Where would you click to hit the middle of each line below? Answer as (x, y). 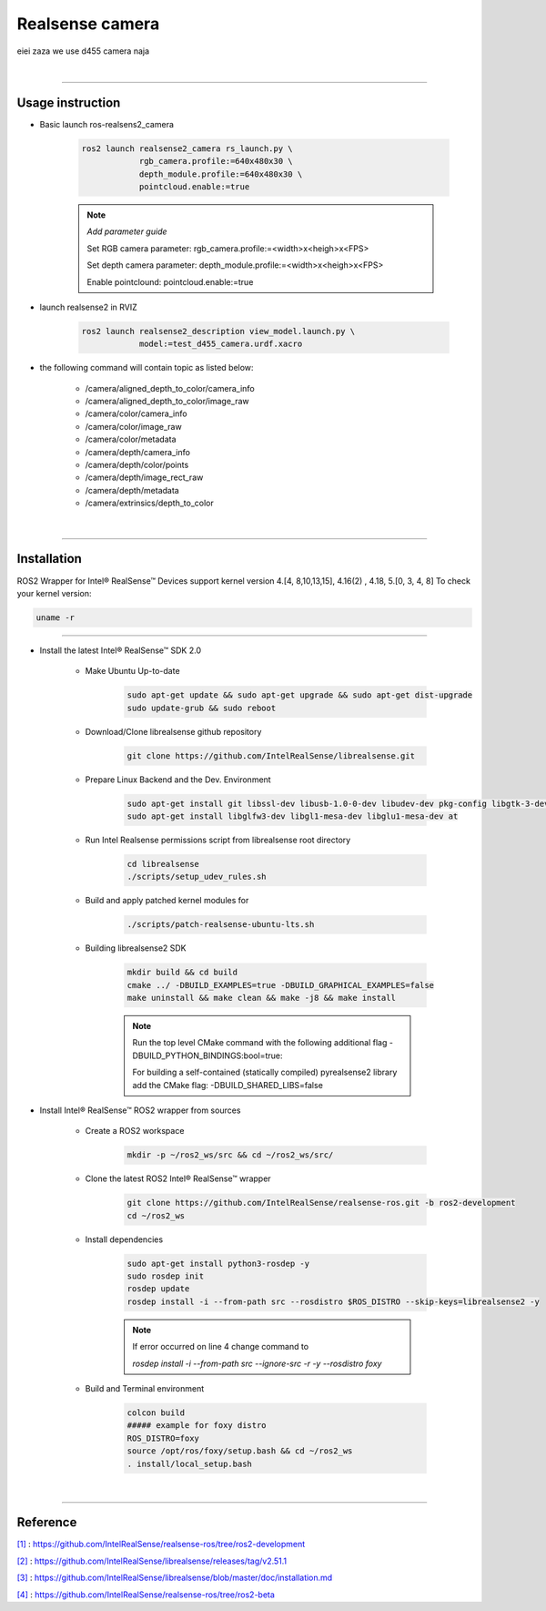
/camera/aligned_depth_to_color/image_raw (167, 402)
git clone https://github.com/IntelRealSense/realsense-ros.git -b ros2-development (321, 1203)
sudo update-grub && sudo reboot (202, 708)
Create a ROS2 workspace (135, 1131)
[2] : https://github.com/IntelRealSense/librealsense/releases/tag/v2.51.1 (152, 1561)
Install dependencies (124, 1239)
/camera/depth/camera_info (138, 452)
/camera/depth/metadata (132, 490)
